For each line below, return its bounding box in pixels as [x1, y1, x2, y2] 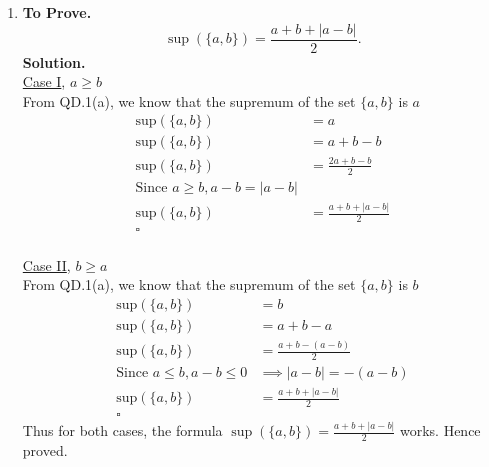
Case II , [22, 254, 71, 275]
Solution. [22, 51, 86, 72]
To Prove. [22, 2, 92, 22]
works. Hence [399, 420, 481, 441]
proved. [22, 440, 68, 461]
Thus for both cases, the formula [22, 420, 223, 441]
